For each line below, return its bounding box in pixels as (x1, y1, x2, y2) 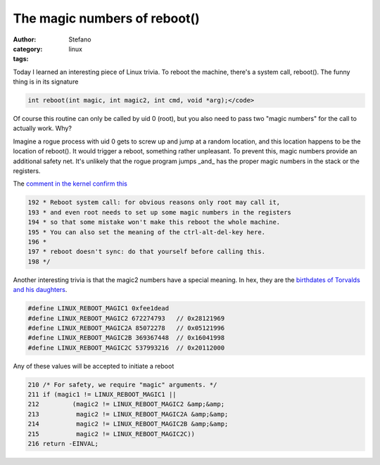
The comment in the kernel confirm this (13, 179, 128, 188)
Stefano (68, 35, 91, 44)
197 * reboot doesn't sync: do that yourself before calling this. (27, 248, 266, 256)
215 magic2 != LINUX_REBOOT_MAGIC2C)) (27, 430, 195, 438)
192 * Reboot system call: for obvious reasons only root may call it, (27, 198, 281, 207)
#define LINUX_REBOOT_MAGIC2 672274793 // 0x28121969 (27, 314, 225, 322)
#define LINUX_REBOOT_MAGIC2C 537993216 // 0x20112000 (27, 343, 225, 352)
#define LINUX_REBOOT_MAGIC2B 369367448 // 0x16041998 (27, 334, 225, 342)
